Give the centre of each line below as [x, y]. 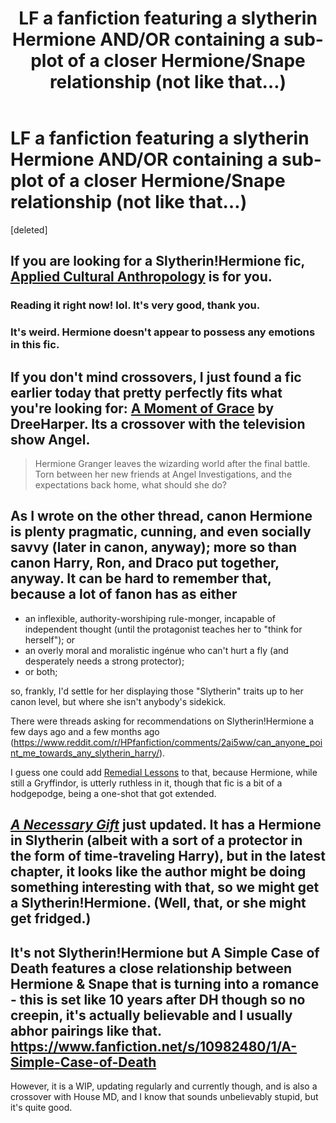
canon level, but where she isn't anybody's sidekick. [118, 701]
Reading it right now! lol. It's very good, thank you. [135, 305]
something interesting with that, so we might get [165, 887]
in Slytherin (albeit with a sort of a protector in [156, 840]
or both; [41, 671]
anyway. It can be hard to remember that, [141, 578]
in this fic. [35, 345]
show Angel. [50, 439]
